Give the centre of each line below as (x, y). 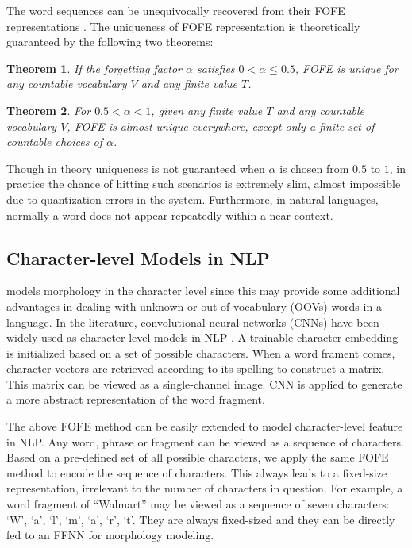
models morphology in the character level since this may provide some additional (203, 291)
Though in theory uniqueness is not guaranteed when (136, 168)
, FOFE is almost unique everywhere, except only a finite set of (221, 126)
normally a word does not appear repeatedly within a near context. (170, 215)
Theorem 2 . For (49, 110)
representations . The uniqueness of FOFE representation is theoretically (183, 26)
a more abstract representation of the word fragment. (136, 399)
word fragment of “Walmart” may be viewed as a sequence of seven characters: (198, 504)
